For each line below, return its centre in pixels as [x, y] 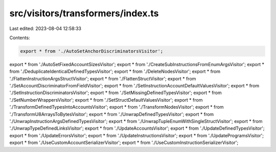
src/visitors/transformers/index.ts [84, 13]
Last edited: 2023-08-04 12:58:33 [45, 28]
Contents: [20, 38]
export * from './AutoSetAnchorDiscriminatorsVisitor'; [92, 51]
